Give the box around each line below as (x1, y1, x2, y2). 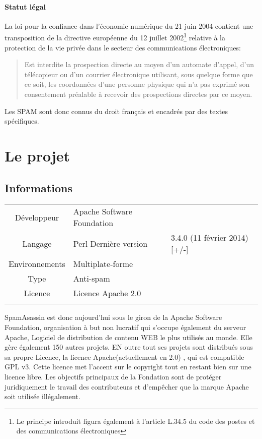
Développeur (15, 211, 59, 223)
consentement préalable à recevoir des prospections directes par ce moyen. (24, 89, 252, 99)
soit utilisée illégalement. (5, 391, 80, 402)
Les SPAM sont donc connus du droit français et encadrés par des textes (5, 105, 228, 116)
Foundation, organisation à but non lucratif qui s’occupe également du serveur (5, 321, 246, 332)
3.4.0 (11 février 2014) (170, 232, 248, 244)
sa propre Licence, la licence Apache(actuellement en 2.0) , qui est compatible (5, 351, 244, 362)
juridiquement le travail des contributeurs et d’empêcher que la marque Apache (5, 381, 249, 392)
